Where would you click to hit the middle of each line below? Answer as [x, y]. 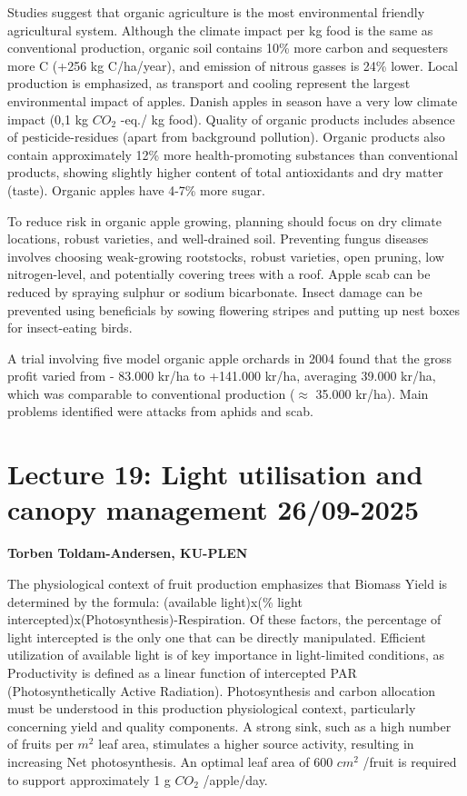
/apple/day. [235, 779]
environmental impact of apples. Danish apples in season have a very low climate [233, 100]
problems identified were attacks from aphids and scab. [160, 411]
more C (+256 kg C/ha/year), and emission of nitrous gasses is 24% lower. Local [233, 65]
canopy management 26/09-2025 [213, 509]
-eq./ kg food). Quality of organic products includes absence [288, 119]
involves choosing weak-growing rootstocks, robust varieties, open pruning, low [226, 256]
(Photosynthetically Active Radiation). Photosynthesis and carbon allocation [222, 690]
